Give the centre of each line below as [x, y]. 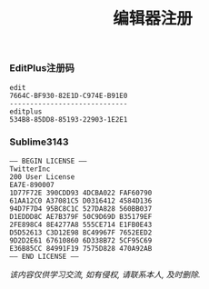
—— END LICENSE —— [44, 256]
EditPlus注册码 [42, 68]
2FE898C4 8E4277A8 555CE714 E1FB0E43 [81, 224]
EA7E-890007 [32, 184]
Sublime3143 [39, 142]
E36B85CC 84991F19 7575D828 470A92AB [81, 248]
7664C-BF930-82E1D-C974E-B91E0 [69, 95]
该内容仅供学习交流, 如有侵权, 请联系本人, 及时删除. [105, 274]
